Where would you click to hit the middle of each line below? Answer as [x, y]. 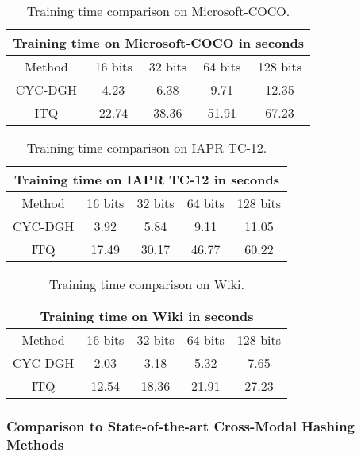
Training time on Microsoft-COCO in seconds [158, 43]
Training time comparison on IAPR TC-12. [147, 147]
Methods [35, 444]
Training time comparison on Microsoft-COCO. [158, 11]
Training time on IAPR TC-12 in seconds [147, 179]
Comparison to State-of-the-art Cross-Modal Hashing [181, 425]
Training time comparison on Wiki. [147, 284]
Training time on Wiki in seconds [147, 316]
